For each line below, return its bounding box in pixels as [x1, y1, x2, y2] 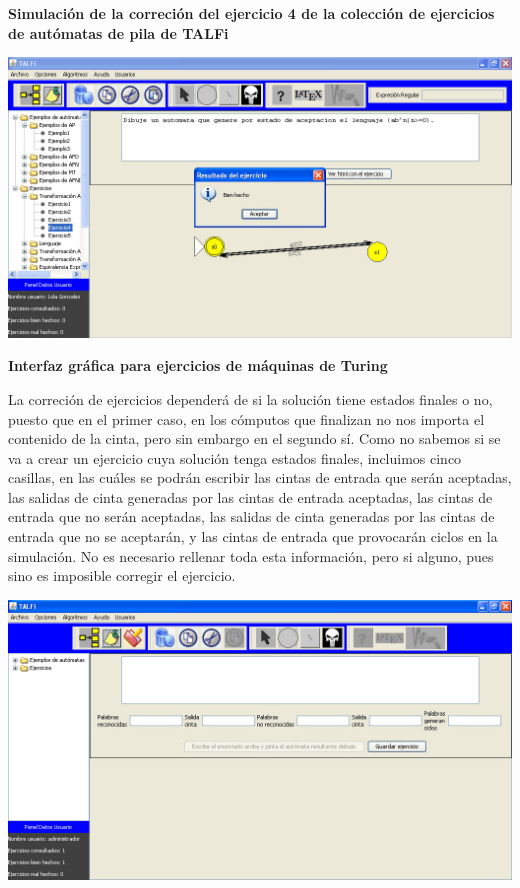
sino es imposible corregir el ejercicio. [8, 565, 236, 586]
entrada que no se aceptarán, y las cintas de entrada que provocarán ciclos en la [8, 526, 498, 547]
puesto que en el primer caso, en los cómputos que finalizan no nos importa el [8, 408, 485, 429]
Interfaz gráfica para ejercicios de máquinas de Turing [8, 355, 388, 376]
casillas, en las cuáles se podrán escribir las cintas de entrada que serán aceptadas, [8, 467, 512, 488]
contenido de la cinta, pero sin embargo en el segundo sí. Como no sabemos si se [8, 428, 501, 449]
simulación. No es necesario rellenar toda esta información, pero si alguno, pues [8, 545, 494, 566]
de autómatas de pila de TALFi [8, 22, 229, 43]
